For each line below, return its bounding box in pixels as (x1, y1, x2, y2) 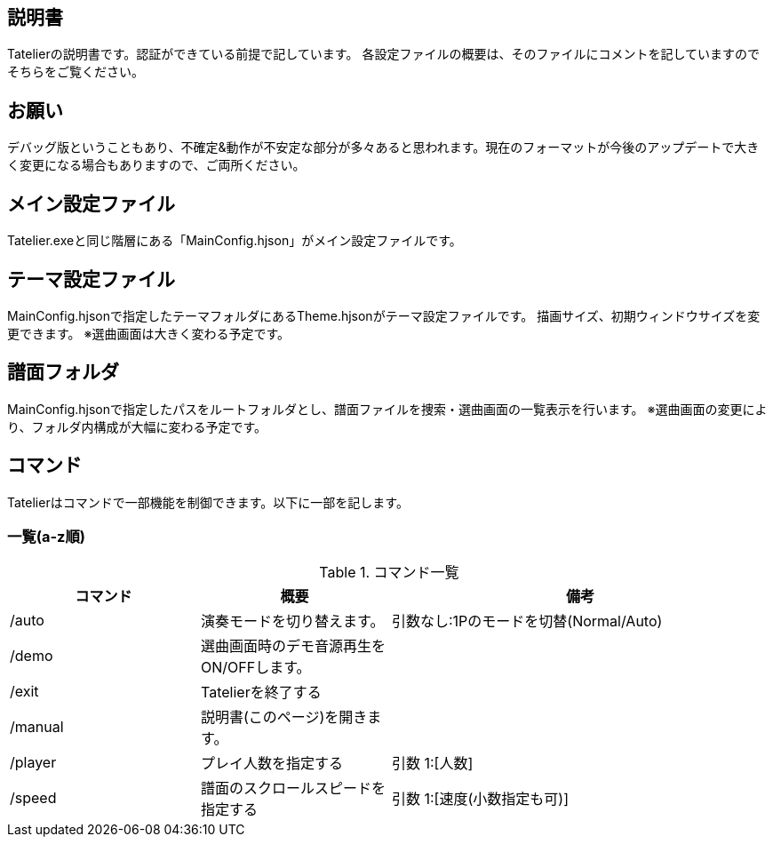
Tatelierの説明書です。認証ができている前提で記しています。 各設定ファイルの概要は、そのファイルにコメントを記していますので (7, 46, 760, 62)
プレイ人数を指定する (201, 754, 344, 773)
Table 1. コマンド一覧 (319, 563, 459, 582)
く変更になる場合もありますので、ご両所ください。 (7, 157, 306, 173)
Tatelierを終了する (201, 683, 322, 702)
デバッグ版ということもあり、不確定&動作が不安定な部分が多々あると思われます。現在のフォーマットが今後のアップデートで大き (7, 139, 760, 155)
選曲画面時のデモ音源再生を (201, 637, 386, 656)
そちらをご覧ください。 (7, 64, 144, 80)
